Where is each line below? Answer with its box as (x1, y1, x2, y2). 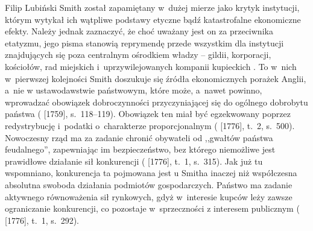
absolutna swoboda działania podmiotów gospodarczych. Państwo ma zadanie (5, 178, 292, 191)
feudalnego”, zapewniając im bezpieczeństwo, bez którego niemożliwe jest (5, 143, 276, 156)
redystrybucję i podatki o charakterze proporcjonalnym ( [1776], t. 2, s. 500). (5, 119, 295, 131)
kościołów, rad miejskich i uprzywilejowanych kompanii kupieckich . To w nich (5, 60, 297, 72)
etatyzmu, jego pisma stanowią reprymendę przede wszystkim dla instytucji (5, 36, 284, 49)
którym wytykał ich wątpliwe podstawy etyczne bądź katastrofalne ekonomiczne (5, 13, 301, 25)
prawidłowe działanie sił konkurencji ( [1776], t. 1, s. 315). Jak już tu (5, 154, 263, 167)
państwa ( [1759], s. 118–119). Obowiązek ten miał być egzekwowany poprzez (5, 107, 291, 120)
